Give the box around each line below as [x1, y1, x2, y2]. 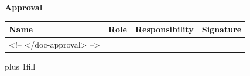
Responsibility [135, 23, 194, 35]
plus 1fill [5, 60, 36, 73]
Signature [201, 23, 242, 35]
